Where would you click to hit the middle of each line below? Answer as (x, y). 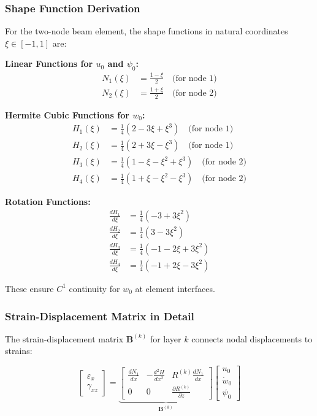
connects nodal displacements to (252, 338)
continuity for (94, 288)
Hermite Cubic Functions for (67, 114)
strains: (19, 351)
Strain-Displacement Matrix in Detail (100, 316)
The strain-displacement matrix (64, 338)
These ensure (29, 288)
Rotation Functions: (48, 202)
